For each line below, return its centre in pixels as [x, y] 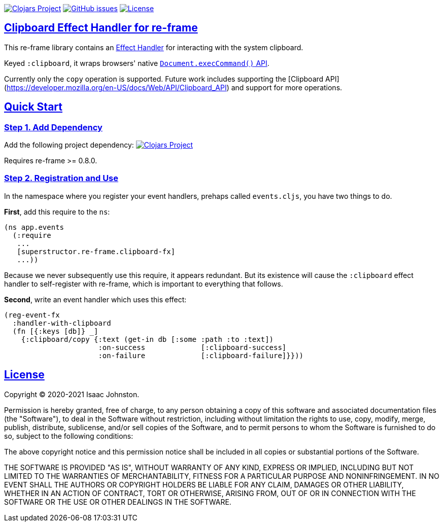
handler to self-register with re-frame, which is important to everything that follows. [144, 284]
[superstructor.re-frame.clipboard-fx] [96, 251]
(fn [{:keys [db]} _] [55, 331]
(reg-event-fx [32, 315]
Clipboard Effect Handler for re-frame [101, 28]
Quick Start [33, 107]
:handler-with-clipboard [62, 323]
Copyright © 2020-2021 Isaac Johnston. [72, 394]
